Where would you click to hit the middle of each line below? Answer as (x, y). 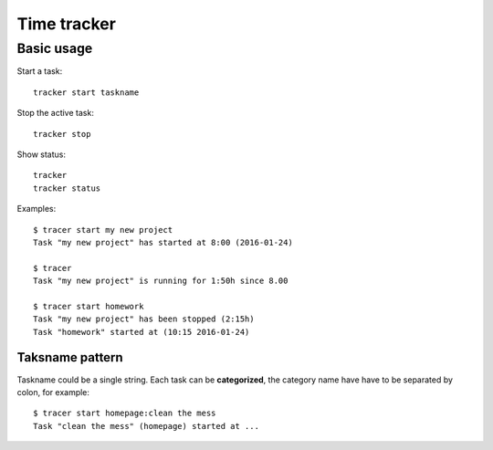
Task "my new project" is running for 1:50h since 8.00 (161, 281)
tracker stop (62, 134)
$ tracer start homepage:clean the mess (125, 413)
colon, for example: (53, 392)
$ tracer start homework (89, 306)
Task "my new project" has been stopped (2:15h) (144, 319)
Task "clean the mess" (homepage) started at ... (147, 426)
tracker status (67, 188)
